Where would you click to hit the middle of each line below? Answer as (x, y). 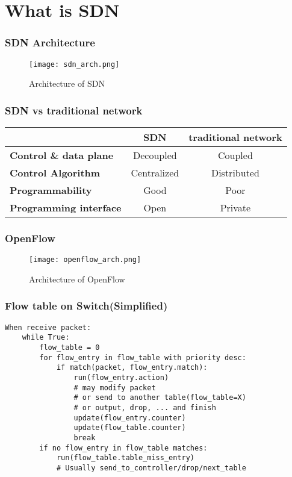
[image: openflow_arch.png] (85, 260)
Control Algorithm (55, 173)
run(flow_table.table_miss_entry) (125, 458)
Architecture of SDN (67, 83)
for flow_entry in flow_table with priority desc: (143, 357)
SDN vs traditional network (74, 110)
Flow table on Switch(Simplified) (86, 306)
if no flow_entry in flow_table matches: (123, 448)
